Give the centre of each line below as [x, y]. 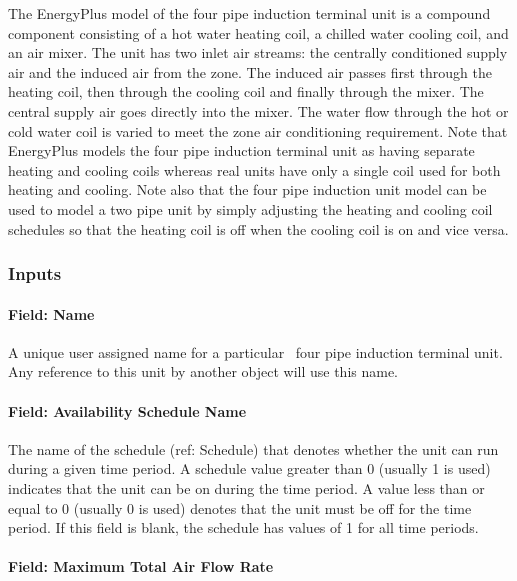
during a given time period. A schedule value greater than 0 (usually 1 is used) [249, 468]
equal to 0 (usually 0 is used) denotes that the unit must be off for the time [240, 507]
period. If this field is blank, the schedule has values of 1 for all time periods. [243, 527]
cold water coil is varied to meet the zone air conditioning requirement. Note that [258, 130]
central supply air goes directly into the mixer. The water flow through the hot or [258, 110]
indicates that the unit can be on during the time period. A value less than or [246, 487]
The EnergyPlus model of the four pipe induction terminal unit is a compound [249, 13]
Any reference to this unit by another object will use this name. [203, 371]
